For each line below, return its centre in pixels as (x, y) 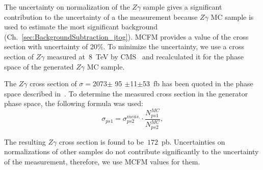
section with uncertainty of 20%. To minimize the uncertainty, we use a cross (124, 46)
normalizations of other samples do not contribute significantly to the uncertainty (131, 151)
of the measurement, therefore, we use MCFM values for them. (102, 161)
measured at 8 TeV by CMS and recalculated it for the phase (145, 56)
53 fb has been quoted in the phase (198, 83)
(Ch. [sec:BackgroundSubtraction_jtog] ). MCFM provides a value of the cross (126, 36)
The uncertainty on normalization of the (67, 7)
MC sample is (232, 16)
